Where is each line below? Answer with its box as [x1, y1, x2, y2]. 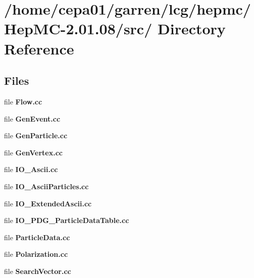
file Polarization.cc [4, 249, 68, 259]
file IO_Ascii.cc [4, 164, 58, 175]
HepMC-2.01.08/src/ [4, 18, 153, 39]
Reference [4, 38, 74, 59]
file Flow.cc [4, 96, 42, 106]
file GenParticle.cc [4, 130, 68, 141]
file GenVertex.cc [4, 147, 63, 157]
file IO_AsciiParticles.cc [4, 181, 89, 191]
